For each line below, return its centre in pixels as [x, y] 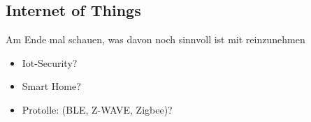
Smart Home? [51, 86]
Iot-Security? [50, 62]
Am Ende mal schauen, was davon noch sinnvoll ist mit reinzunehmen [155, 39]
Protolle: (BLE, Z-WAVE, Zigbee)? [97, 109]
